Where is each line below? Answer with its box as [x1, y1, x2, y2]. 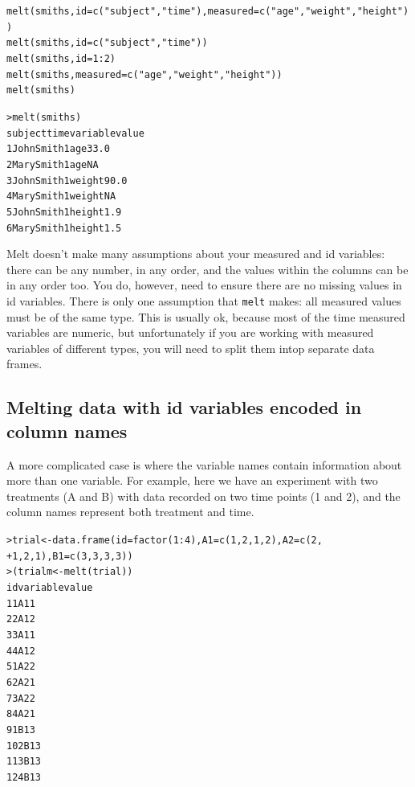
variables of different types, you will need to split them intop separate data [6, 339, 375, 356]
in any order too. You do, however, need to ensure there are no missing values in [6, 277, 402, 293]
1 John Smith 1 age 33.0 [6, 143, 110, 155]
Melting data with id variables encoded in [6, 395, 362, 420]
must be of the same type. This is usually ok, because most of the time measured [6, 308, 405, 325]
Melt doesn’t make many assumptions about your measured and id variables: [6, 245, 385, 262]
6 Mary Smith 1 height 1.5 [6, 222, 122, 234]
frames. [6, 355, 43, 372]
